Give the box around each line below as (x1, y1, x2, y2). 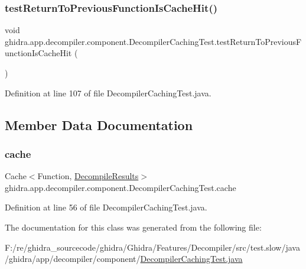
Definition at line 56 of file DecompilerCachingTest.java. (5, 201, 207, 213)
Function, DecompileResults (37, 170, 139, 182)
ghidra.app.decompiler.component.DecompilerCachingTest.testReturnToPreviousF (5, 35, 302, 47)
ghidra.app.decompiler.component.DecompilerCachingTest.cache (5, 181, 236, 193)
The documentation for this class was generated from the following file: (5, 221, 262, 233)
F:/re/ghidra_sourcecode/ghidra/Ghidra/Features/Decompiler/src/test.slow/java (5, 241, 300, 253)
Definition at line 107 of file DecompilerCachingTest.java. (5, 86, 211, 99)
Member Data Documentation (5, 115, 193, 134)
